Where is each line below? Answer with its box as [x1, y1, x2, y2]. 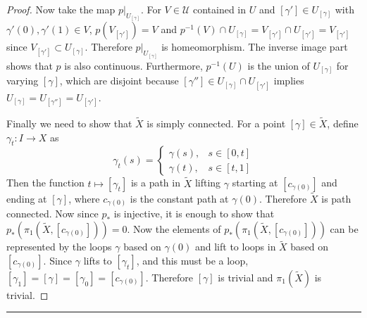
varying [6, 73, 39, 88]
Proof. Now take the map [6, 2, 116, 16]
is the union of [247, 58, 310, 72]
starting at [232, 175, 278, 190]
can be [330, 221, 359, 236]
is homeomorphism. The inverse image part [161, 39, 348, 54]
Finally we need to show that [6, 116, 132, 131]
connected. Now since [6, 206, 99, 221]
